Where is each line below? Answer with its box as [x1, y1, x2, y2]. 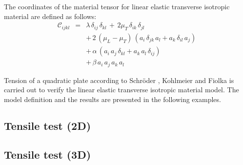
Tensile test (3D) [4, 146, 91, 162]
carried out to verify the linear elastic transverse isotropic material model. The [4, 84, 239, 95]
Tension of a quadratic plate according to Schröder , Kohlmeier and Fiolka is [4, 75, 234, 85]
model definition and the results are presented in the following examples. [4, 94, 221, 104]
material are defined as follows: [4, 11, 97, 21]
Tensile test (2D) [4, 118, 91, 133]
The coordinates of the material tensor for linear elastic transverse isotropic [4, 1, 230, 11]
